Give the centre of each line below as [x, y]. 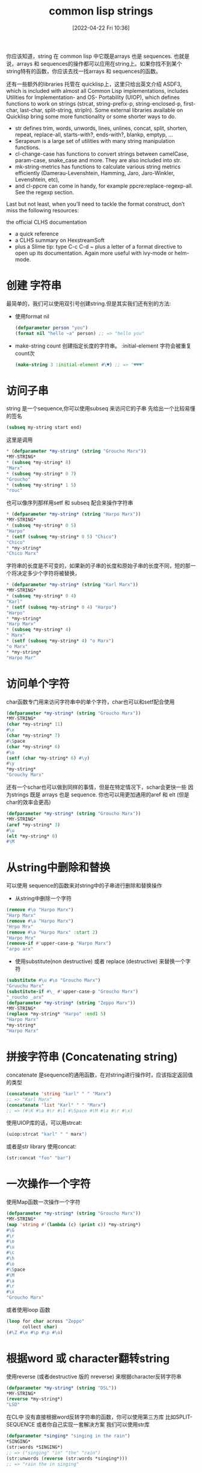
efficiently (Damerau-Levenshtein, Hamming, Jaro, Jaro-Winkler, [95, 173]
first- [189, 103]
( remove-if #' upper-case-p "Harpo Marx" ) [59, 943]
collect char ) [40, 1327]
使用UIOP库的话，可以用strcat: [44, 1123]
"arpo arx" [20, 949]
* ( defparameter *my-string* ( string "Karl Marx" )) [72, 585]
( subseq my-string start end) [44, 428]
